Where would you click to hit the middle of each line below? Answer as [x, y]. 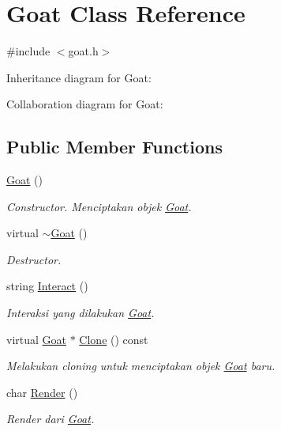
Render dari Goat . [51, 419]
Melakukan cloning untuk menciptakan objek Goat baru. [141, 366]
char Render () [42, 392]
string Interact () [47, 286]
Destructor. [34, 259]
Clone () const [114, 339]
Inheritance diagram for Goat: [79, 77]
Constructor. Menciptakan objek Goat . [99, 206]
